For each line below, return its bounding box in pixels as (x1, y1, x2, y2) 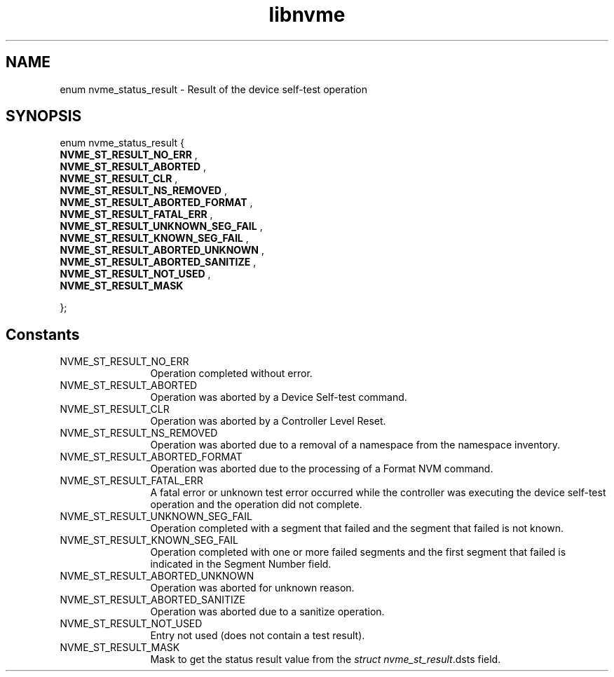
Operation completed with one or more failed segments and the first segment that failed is (150, 546, 566, 559)
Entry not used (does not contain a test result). (150, 629, 365, 642)
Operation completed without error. (150, 367, 313, 380)
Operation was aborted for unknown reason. (150, 582, 355, 594)
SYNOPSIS (6, 107, 82, 125)
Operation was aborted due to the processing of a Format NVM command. (150, 463, 493, 475)
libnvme (268, 3, 346, 27)
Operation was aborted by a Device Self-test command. (150, 391, 407, 404)
